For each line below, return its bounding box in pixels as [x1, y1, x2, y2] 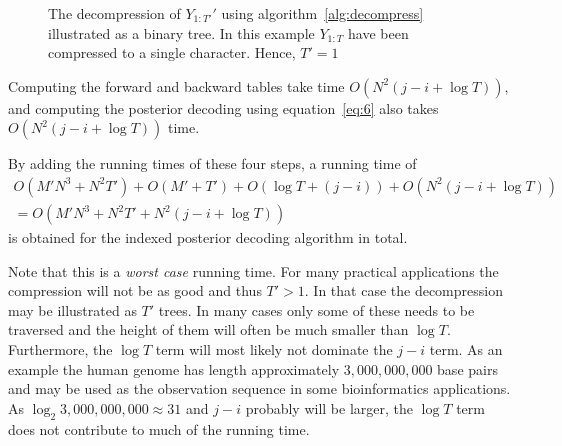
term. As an [429, 339, 503, 359]
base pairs [437, 358, 498, 379]
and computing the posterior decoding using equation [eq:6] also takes [8, 97, 439, 118]
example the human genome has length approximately [8, 358, 340, 379]
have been [348, 22, 409, 43]
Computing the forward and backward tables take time [8, 75, 345, 96]
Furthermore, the [8, 339, 113, 359]
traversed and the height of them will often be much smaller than [8, 319, 409, 340]
